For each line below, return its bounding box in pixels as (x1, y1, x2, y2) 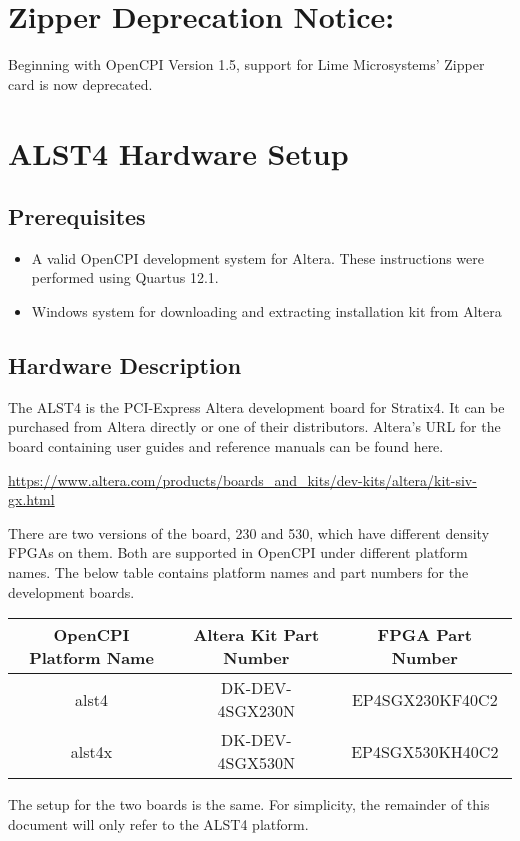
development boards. (8, 581, 135, 602)
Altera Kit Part (193, 623, 320, 647)
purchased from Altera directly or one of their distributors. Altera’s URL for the (8, 416, 501, 437)
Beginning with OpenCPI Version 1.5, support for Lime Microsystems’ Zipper (8, 54, 485, 75)
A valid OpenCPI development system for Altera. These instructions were (31, 247, 484, 268)
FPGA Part (377, 623, 472, 647)
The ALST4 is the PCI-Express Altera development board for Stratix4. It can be (8, 396, 505, 417)
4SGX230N (217, 699, 296, 723)
